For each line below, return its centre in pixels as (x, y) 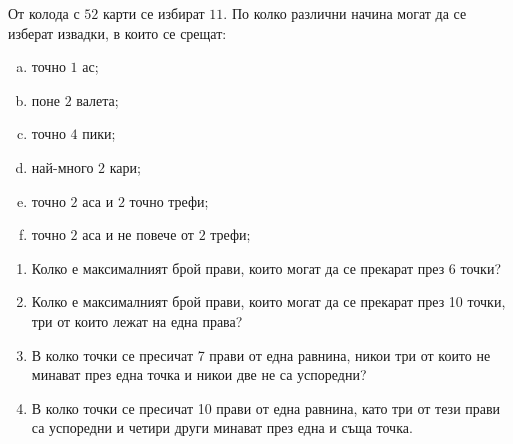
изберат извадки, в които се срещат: (117, 32)
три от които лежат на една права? (137, 320)
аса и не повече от (138, 234)
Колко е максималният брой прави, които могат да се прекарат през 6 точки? (266, 267)
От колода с (44, 13)
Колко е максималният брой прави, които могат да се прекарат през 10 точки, (268, 301)
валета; (97, 99)
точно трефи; (169, 200)
